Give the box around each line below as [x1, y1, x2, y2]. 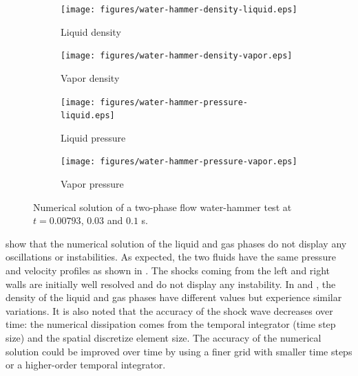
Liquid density [61, 24, 121, 38]
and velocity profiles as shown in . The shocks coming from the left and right [6, 263, 330, 278]
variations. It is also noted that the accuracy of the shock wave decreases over [6, 303, 333, 318]
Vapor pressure [61, 177, 124, 191]
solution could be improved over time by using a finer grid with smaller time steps [6, 344, 352, 358]
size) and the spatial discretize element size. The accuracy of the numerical [6, 331, 322, 344]
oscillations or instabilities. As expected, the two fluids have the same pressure [6, 250, 336, 264]
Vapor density [61, 70, 120, 85]
